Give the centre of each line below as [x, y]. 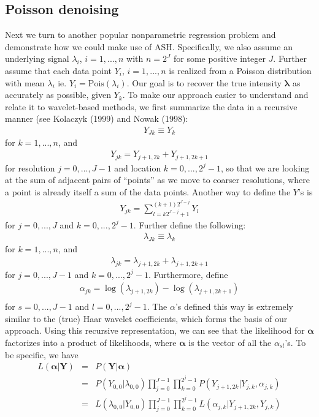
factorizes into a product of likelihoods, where [91, 343]
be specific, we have [42, 354]
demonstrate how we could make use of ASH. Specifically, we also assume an [149, 46]
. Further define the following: [190, 224]
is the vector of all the [230, 343]
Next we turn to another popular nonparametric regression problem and [140, 35]
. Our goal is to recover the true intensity [204, 82]
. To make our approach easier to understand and [215, 95]
